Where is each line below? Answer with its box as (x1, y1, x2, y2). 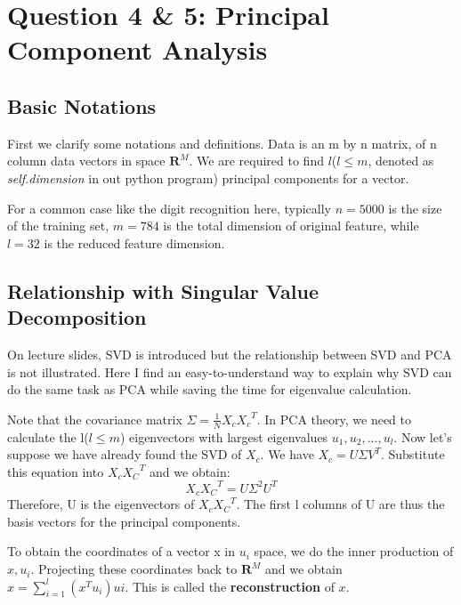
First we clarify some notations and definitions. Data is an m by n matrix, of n (7, 133, 437, 152)
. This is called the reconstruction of (125, 577, 335, 595)
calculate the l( (7, 427, 89, 446)
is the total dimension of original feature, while (163, 216, 419, 235)
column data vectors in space (7, 151, 166, 170)
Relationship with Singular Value (7, 277, 319, 304)
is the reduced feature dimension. (44, 233, 225, 252)
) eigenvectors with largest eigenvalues (119, 427, 328, 446)
